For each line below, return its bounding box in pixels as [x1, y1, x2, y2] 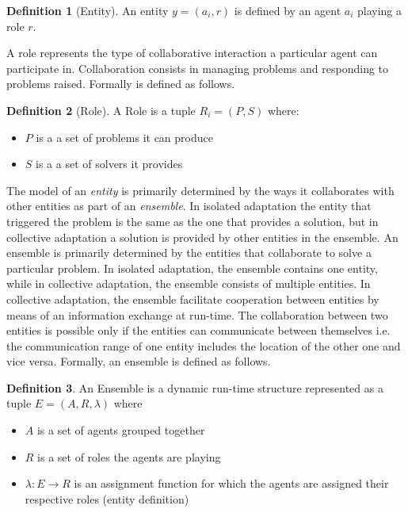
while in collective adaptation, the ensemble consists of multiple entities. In [6, 275, 371, 292]
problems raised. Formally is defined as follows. [6, 75, 235, 92]
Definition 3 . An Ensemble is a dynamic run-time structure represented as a [6, 379, 383, 396]
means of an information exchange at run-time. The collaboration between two [6, 306, 388, 323]
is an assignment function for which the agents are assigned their [74, 475, 389, 492]
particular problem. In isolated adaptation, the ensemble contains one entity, [6, 259, 378, 276]
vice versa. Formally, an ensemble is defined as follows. [6, 353, 271, 369]
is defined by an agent [234, 2, 341, 18]
